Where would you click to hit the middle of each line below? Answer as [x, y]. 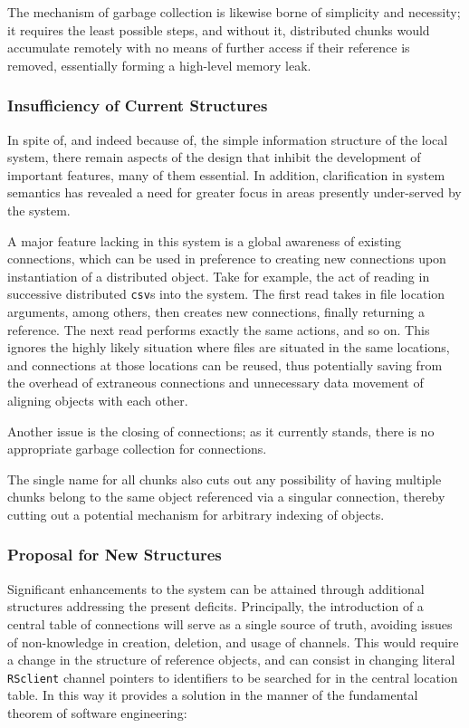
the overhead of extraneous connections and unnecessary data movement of [215, 383]
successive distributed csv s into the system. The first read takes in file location [226, 294]
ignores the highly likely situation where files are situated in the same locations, [229, 347]
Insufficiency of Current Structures [138, 105]
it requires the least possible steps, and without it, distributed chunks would [219, 29]
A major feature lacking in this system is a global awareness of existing [205, 240]
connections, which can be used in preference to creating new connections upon [227, 259]
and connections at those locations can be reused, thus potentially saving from [225, 364]
